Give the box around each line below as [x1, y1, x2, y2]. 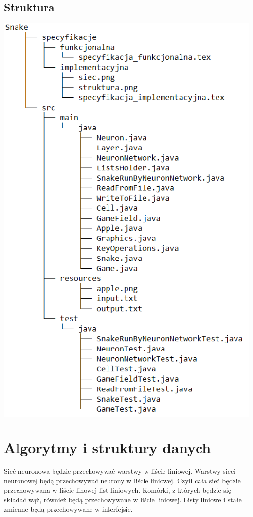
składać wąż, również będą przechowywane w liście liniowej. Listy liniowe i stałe [4, 494, 242, 504]
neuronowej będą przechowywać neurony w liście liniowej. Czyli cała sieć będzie [4, 475, 241, 485]
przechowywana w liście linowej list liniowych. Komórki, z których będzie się [4, 485, 231, 495]
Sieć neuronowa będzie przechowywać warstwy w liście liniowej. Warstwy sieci [4, 465, 235, 476]
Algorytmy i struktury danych [4, 438, 211, 457]
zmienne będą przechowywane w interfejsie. [4, 504, 133, 514]
